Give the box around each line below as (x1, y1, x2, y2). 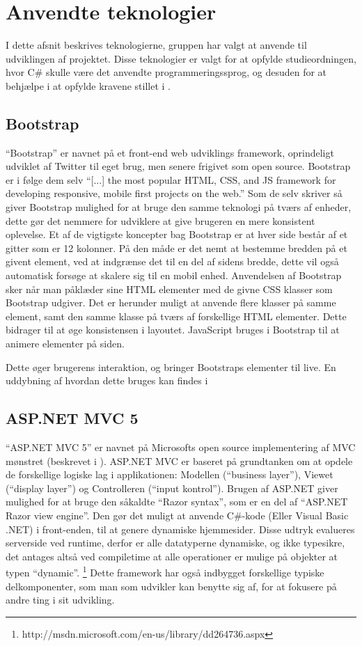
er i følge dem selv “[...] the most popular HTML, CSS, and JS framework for (6, 172, 336, 187)
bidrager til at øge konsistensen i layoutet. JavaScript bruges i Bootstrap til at (6, 322, 340, 337)
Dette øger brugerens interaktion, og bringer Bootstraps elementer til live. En (6, 359, 336, 374)
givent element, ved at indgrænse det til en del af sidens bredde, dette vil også (6, 254, 339, 269)
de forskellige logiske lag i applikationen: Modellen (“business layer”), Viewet (6, 467, 333, 482)
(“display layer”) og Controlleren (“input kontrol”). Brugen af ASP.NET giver (6, 480, 338, 495)
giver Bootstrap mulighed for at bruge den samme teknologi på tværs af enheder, (6, 200, 352, 214)
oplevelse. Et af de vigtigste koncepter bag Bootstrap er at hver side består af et (6, 227, 348, 242)
